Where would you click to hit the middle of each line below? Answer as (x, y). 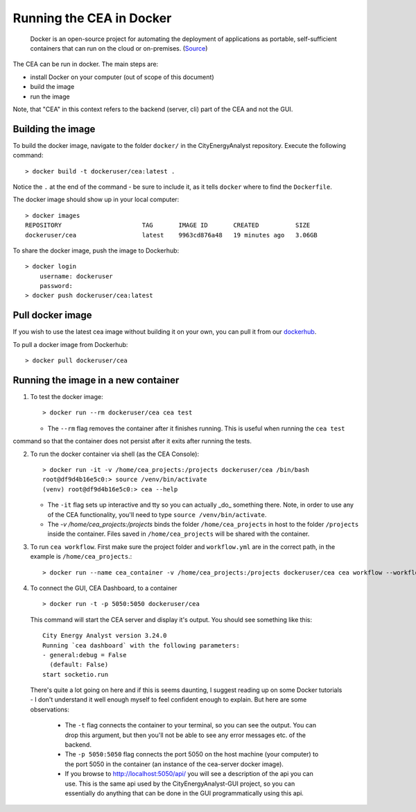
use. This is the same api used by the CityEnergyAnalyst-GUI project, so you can (180, 784)
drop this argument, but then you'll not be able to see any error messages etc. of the (185, 735)
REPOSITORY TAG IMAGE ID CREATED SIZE (168, 225)
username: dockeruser (76, 276)
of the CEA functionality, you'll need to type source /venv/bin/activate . (157, 514)
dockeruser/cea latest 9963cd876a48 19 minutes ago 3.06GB (172, 235)
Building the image (54, 129)
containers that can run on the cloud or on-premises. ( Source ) (119, 48)
